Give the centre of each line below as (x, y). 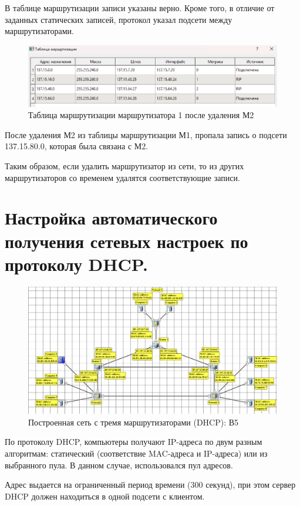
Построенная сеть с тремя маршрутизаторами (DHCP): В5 (134, 422)
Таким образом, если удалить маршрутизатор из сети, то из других (124, 166)
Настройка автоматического (111, 218)
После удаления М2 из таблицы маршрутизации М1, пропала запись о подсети (146, 134)
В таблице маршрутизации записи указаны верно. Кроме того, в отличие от (140, 8)
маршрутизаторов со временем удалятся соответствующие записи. (122, 177)
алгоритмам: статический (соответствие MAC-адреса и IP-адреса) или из (136, 453)
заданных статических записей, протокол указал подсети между (119, 19)
